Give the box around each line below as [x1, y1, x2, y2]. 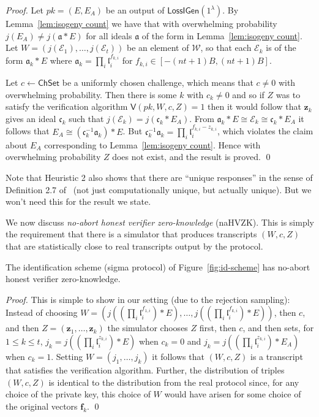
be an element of [126, 41, 189, 54]
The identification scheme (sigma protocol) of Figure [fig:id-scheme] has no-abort [6, 260, 310, 273]
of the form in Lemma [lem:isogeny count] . [141, 29, 302, 42]
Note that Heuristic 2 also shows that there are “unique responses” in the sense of [6, 171, 313, 184]
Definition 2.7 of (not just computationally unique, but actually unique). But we [6, 183, 312, 196]
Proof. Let [6, 4, 43, 16]
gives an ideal [6, 112, 56, 124]
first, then [199, 321, 236, 334]
